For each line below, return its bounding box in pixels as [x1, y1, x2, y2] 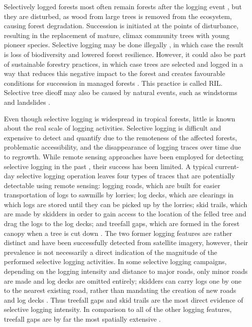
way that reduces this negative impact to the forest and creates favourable [4, 68, 225, 78]
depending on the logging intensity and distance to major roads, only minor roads [4, 266, 248, 276]
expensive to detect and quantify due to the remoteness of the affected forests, [4, 132, 237, 142]
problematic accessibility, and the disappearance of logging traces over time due [4, 142, 241, 152]
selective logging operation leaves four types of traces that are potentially [17, 171, 235, 181]
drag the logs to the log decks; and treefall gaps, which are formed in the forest [4, 218, 240, 229]
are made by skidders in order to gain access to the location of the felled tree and [4, 209, 247, 219]
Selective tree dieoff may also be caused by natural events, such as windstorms [4, 87, 237, 97]
